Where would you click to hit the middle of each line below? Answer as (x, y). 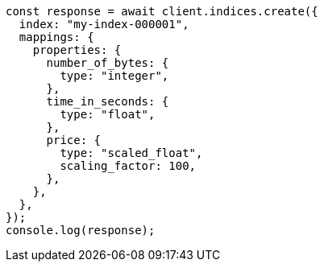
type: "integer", (114, 76)
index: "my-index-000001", (104, 24)
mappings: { (56, 37)
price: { (74, 140)
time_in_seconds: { (108, 101)
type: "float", (108, 114)
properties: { (77, 50)
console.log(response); (81, 230)
